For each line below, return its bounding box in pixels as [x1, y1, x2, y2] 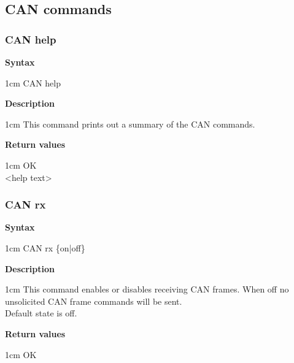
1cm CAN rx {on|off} [5, 241, 85, 254]
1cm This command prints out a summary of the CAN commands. [5, 117, 255, 130]
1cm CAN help [5, 76, 61, 89]
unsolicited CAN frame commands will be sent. [5, 294, 182, 307]
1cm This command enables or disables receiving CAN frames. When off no [5, 283, 289, 296]
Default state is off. [5, 307, 77, 319]
